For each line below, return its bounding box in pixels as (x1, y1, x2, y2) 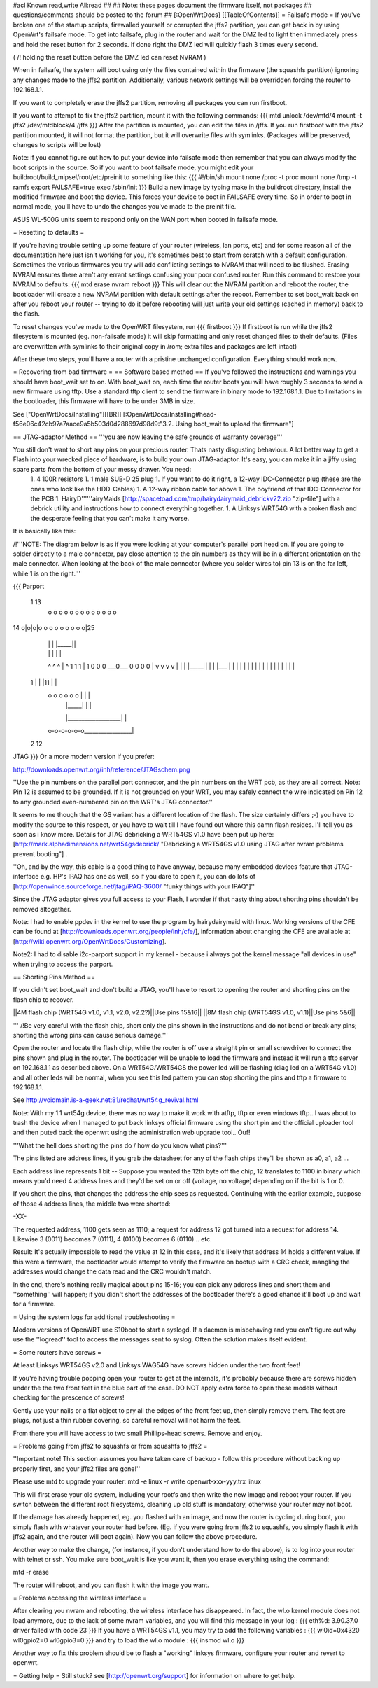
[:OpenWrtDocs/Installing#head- (122, 410, 217, 418)
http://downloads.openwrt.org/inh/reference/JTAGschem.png (13, 765, 190, 774)
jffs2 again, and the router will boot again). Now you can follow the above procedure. (13, 1533, 258, 1541)
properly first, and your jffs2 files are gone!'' (13, 1464, 141, 1473)
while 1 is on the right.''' (13, 569, 81, 578)
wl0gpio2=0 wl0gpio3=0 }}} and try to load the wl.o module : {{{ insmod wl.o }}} (13, 1635, 245, 1645)
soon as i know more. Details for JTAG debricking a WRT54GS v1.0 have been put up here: (13, 830, 274, 838)
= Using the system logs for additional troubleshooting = (13, 1313, 176, 1321)
